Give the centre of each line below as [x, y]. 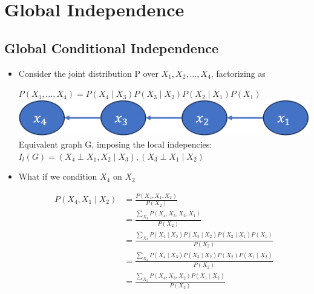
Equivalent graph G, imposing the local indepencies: [115, 144]
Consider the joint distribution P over [88, 73]
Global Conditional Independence [112, 47]
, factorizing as [238, 73]
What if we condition [58, 176]
